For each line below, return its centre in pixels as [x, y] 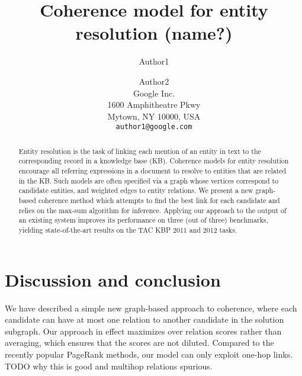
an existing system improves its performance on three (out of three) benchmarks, [143, 220]
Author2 [154, 81]
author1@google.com [154, 127]
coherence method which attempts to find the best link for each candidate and [159, 200]
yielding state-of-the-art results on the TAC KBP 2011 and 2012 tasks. [128, 229]
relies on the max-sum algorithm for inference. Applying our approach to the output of [152, 210]
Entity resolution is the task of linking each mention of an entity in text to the [140, 151]
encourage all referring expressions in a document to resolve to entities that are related [152, 171]
